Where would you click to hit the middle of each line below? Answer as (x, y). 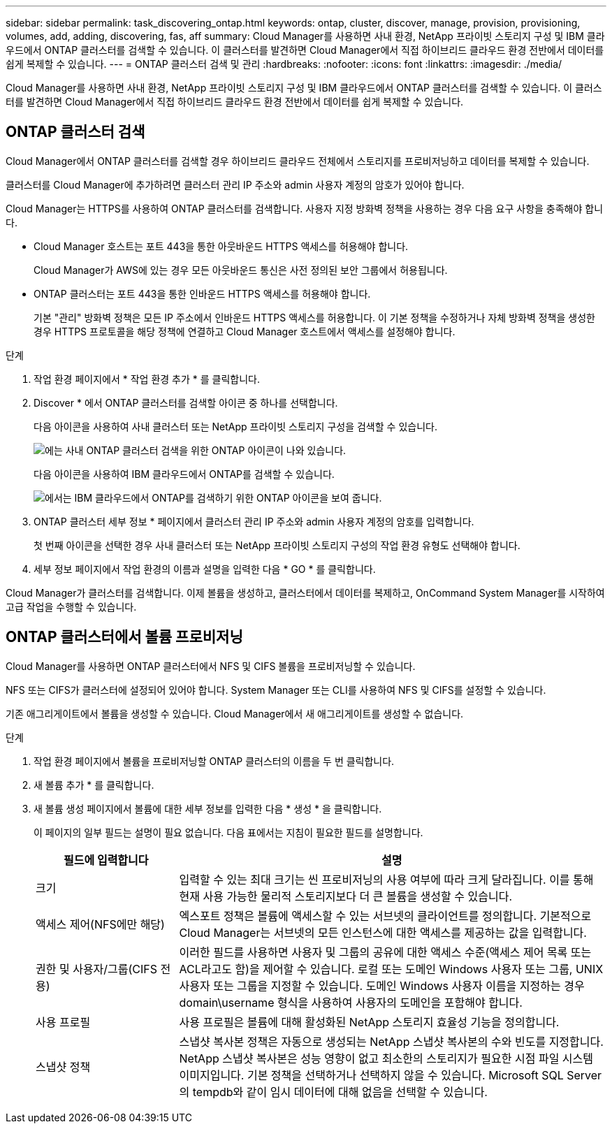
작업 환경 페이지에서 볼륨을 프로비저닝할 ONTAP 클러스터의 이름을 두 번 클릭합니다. (214, 761)
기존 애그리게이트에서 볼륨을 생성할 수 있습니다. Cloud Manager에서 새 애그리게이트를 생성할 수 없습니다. (235, 713)
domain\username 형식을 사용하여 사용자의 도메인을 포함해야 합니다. (351, 1002)
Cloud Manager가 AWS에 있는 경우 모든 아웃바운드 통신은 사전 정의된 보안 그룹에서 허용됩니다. (241, 270)
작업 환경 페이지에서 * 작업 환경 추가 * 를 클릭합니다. (147, 379)
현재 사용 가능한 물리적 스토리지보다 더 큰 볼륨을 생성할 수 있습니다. (345, 896)
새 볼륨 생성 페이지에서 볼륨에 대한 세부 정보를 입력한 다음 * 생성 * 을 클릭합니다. (208, 808)
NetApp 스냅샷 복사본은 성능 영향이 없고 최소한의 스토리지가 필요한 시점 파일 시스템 (386, 1058)
